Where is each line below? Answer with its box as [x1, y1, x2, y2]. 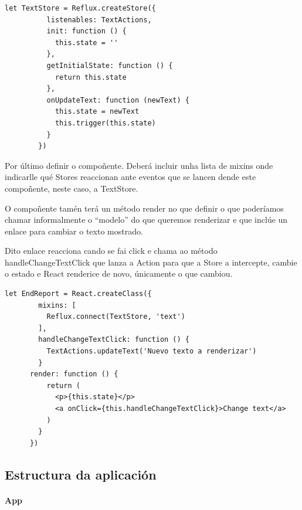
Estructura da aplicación [5, 465, 157, 483]
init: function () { [46, 27, 127, 36]
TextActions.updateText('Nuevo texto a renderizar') [46, 347, 257, 356]
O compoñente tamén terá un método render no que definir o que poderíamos [5, 202, 284, 214]
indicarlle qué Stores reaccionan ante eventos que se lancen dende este [5, 171, 256, 183]
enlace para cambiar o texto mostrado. [5, 225, 143, 237]
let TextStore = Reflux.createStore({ [5, 4, 156, 12]
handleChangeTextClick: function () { [38, 335, 189, 344]
